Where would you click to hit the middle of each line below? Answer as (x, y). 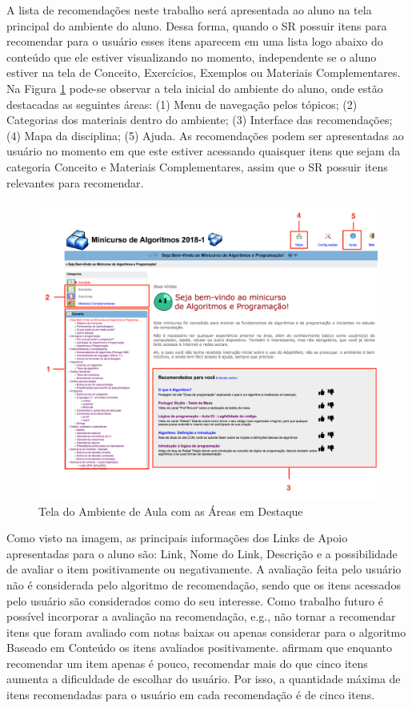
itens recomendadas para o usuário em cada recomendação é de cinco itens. (191, 695)
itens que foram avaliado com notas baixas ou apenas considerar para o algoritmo (206, 632)
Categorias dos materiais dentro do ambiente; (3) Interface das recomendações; (200, 120)
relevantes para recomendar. (75, 182)
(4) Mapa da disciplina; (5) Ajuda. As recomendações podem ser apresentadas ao (205, 135)
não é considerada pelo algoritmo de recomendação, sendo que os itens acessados (204, 584)
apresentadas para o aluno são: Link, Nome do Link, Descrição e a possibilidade (202, 553)
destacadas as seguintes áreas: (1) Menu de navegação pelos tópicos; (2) (182, 104)
